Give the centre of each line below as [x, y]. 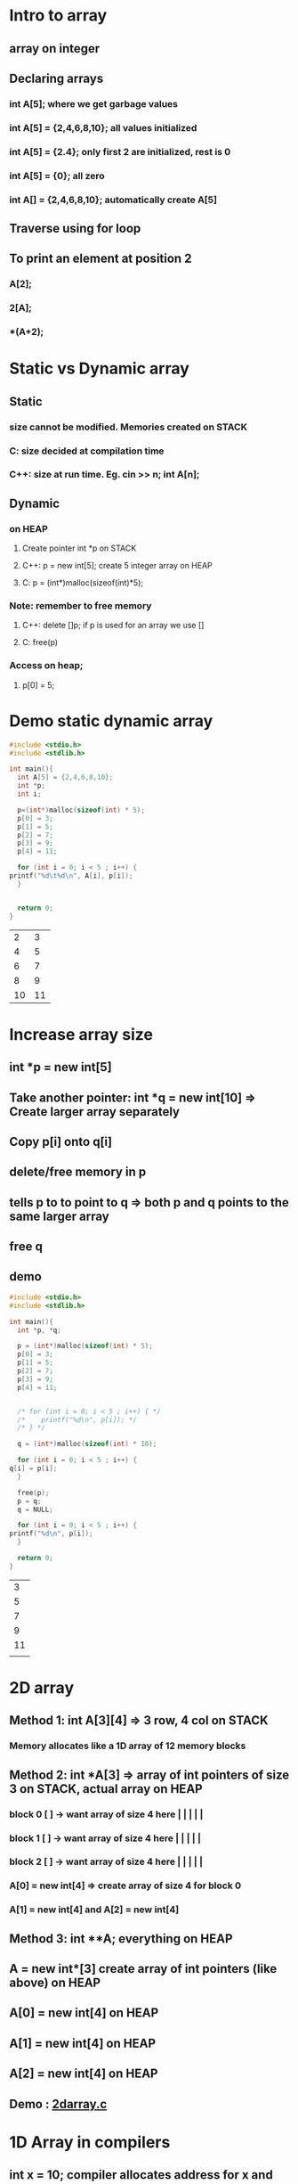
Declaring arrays [56, 78]
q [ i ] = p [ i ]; [33, 1468]
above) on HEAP [55, 1983]
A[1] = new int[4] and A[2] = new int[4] [94, 1910]
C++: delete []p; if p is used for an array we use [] [113, 626]
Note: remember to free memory [81, 606]
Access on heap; [46, 666]
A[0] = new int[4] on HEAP [84, 2013]
